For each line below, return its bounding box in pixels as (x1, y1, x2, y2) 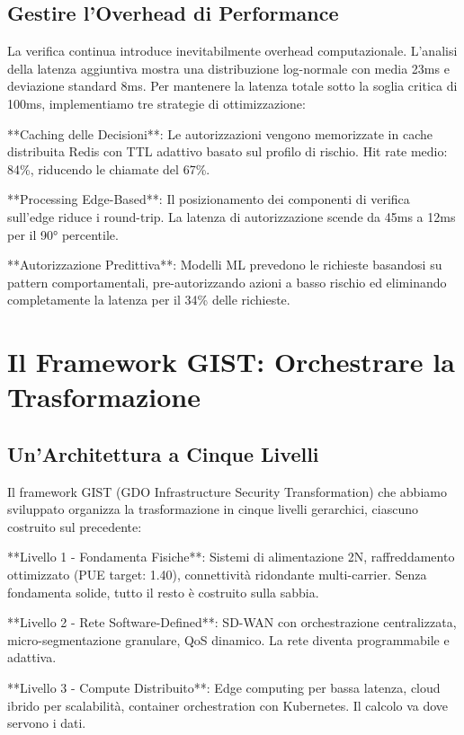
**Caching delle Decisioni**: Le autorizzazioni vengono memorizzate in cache (7, 124, 433, 143)
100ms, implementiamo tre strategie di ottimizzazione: (7, 93, 306, 112)
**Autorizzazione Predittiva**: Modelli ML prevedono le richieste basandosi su (7, 255, 442, 274)
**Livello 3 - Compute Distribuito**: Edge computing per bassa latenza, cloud (7, 678, 441, 697)
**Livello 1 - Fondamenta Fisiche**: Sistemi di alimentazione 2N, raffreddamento (7, 547, 455, 566)
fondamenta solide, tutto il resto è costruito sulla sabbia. (7, 582, 319, 601)
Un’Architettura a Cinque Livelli (7, 439, 319, 467)
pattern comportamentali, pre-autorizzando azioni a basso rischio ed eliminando (7, 272, 447, 291)
